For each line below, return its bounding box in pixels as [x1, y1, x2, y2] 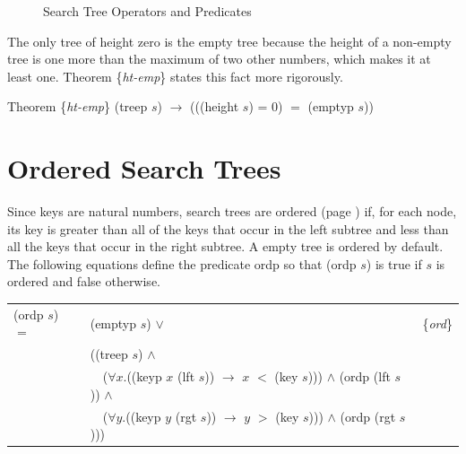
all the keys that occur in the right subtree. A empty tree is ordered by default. [7, 237, 444, 256]
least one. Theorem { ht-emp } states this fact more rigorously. [7, 66, 343, 85]
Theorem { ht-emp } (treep [7, 97, 148, 116]
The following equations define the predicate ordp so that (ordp [7, 254, 357, 273]
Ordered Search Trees [7, 150, 281, 187]
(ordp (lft [339, 367, 391, 386]
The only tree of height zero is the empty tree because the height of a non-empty [7, 31, 452, 50]
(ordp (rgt [340, 406, 396, 425]
